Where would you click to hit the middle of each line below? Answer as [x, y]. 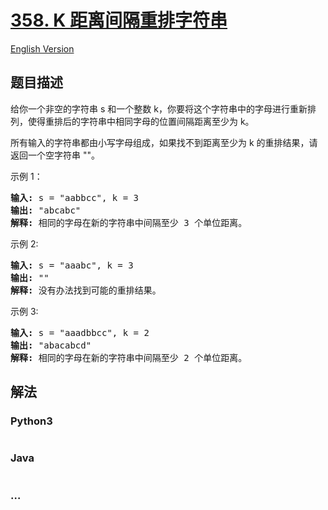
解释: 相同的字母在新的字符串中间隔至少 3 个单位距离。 [129, 222]
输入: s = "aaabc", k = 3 [72, 265]
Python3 [31, 421]
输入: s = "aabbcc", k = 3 [75, 197]
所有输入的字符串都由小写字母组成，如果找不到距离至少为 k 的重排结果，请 [164, 142]
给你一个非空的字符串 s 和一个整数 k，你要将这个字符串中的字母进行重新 [159, 108]
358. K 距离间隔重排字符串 [119, 20]
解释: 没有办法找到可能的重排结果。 [86, 290]
